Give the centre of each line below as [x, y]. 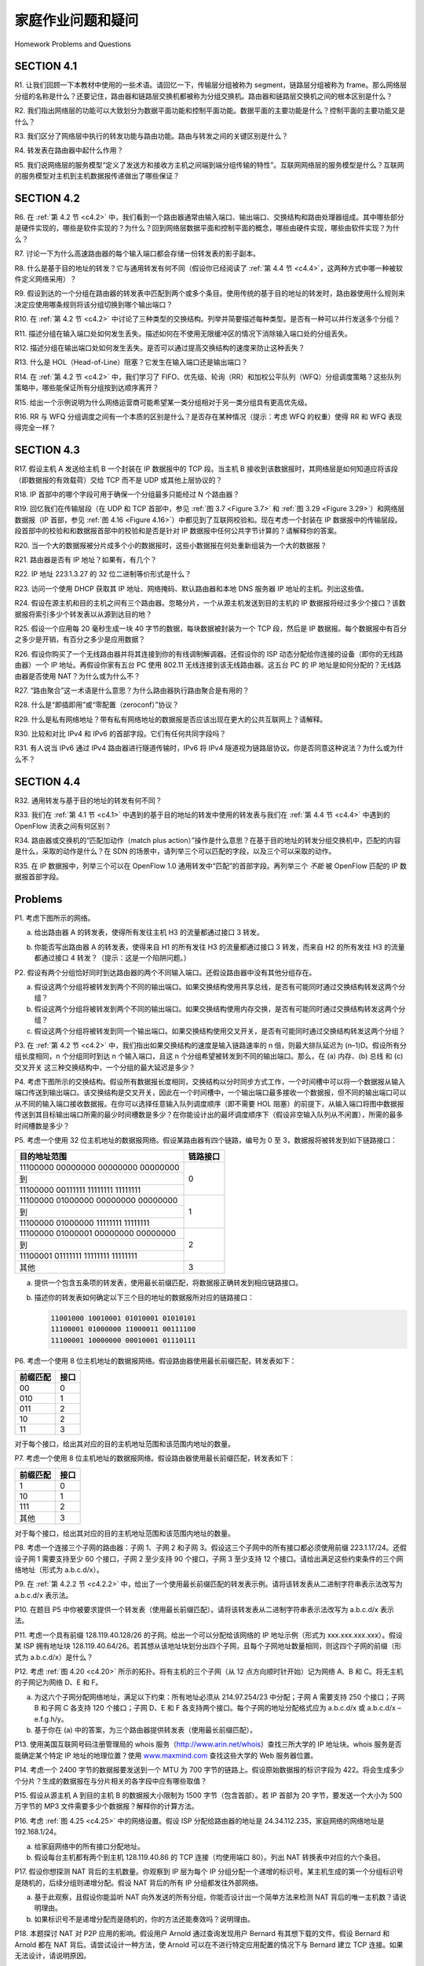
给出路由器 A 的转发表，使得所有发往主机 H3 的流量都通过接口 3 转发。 [149, 933]
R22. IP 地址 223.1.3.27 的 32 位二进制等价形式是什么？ [103, 574]
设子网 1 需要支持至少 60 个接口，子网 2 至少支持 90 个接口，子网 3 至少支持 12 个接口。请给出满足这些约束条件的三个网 [209, 1559]
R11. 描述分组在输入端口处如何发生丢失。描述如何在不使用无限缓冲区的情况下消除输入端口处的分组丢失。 [183, 333]
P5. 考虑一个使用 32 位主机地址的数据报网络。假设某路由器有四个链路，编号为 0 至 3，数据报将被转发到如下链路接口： [206, 1140]
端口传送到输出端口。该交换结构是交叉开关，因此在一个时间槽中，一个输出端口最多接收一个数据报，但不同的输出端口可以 [210, 1092]
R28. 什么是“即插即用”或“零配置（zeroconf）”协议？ [97, 705]
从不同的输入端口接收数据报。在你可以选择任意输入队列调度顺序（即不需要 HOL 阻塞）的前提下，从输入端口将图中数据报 [209, 1103]
